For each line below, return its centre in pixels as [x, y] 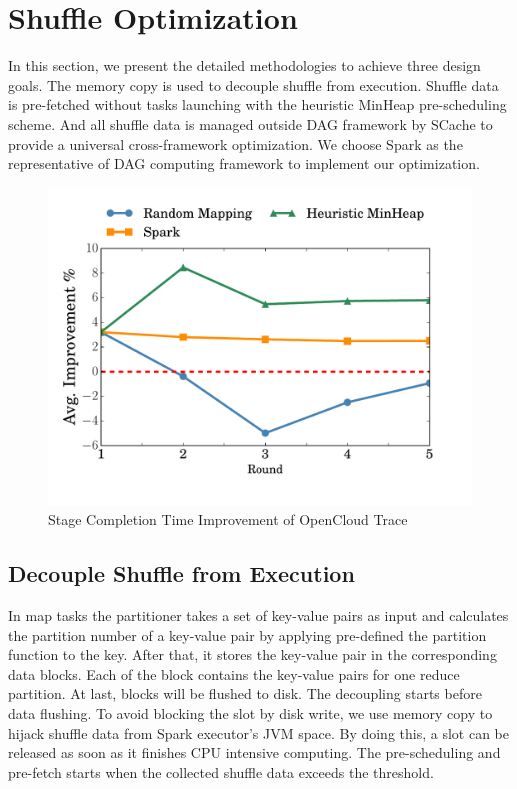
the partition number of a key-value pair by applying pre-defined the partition [247, 634]
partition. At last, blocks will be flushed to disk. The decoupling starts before [245, 693]
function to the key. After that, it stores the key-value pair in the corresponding [252, 654]
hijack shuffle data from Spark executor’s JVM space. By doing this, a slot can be [258, 732]
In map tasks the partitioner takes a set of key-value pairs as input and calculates [258, 615]
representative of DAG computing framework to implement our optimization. [244, 163]
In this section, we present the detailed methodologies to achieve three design [244, 65]
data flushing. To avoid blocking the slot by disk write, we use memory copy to [250, 713]
